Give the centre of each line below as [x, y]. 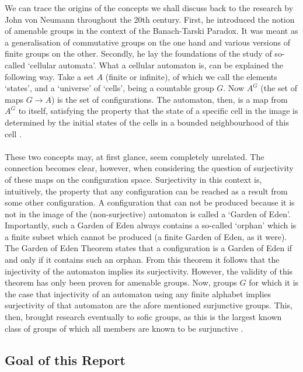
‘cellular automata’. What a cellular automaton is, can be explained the [155, 65]
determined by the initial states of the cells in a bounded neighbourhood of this [147, 122]
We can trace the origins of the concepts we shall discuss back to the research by [149, 8]
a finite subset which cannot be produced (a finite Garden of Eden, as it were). [146, 236]
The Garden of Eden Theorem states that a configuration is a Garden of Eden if [149, 248]
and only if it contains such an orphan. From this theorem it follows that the [142, 260]
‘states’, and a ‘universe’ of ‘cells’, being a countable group [109, 88]
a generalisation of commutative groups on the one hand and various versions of [147, 42]
